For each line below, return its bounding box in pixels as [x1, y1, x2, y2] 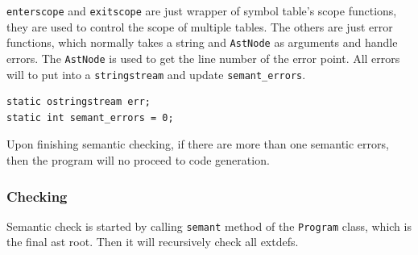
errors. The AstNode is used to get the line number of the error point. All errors [6, 49, 400, 66]
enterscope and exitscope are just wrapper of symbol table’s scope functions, [6, 2, 397, 19]
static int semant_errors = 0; [6, 111, 174, 123]
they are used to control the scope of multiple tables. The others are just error [6, 18, 393, 35]
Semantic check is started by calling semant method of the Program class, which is [6, 217, 412, 234]
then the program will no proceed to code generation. [6, 152, 270, 168]
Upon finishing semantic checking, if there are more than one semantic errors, [6, 136, 389, 153]
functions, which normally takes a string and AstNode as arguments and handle [6, 34, 398, 51]
